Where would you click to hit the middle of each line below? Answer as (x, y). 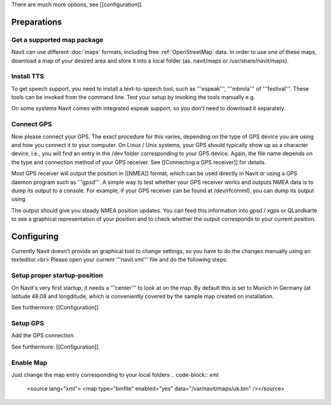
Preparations (37, 22)
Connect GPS (32, 124)
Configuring (35, 236)
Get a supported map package (57, 40)
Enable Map (29, 363)
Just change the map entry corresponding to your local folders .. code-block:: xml (115, 375)
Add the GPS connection (42, 335)
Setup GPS (28, 324)
